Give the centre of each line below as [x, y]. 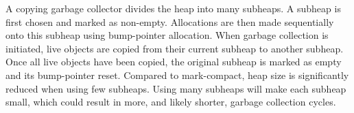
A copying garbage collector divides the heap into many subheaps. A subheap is [173, 8]
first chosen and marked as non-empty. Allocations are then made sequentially [170, 21]
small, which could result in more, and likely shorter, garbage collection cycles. [171, 102]
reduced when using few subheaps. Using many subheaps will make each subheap [176, 88]
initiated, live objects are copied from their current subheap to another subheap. [175, 48]
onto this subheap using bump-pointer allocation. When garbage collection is [167, 35]
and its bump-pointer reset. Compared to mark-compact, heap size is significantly [177, 75]
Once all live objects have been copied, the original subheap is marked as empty [174, 62]
